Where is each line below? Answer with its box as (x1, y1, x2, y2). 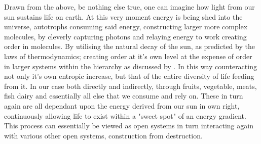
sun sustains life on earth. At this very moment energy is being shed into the (4, 11, 243, 22)
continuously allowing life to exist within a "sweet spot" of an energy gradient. (4, 110, 246, 121)
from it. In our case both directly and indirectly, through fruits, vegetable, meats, (4, 80, 257, 91)
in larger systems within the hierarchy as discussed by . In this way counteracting (4, 61, 257, 71)
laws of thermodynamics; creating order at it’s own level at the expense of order (4, 51, 252, 61)
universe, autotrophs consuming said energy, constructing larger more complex (4, 21, 248, 32)
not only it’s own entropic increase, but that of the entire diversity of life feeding (4, 71, 254, 81)
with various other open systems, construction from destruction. (4, 130, 203, 140)
